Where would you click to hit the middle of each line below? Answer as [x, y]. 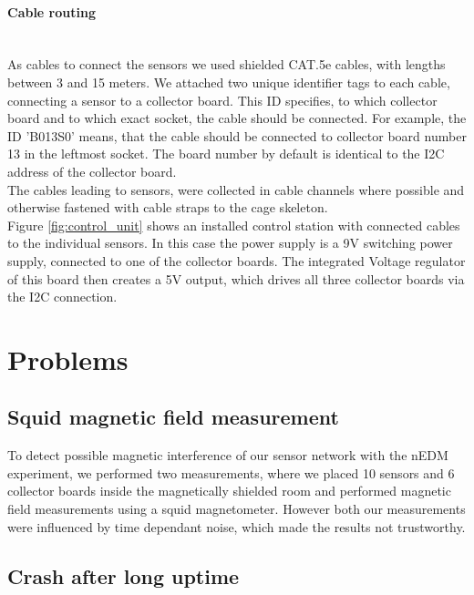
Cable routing [52, 11]
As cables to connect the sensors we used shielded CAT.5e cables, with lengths [227, 64]
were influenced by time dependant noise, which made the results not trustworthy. [237, 526]
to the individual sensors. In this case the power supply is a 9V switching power [230, 243]
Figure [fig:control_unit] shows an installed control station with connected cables [234, 225]
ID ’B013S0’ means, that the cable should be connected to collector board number [237, 135]
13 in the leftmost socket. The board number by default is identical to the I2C [226, 154]
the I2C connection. [62, 297]
